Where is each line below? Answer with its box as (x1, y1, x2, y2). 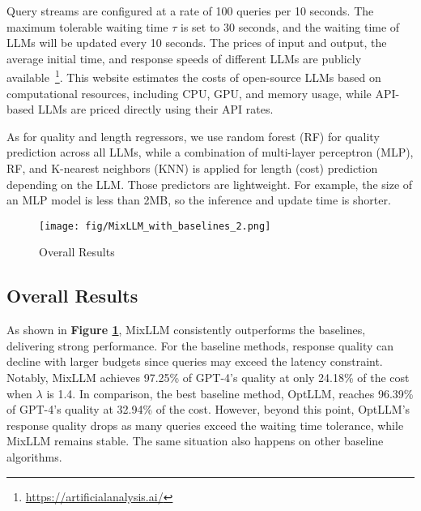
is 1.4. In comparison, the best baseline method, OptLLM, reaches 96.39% (46, 384, 414, 401)
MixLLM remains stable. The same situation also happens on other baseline (6, 432, 384, 449)
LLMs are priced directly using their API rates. (37, 101, 274, 118)
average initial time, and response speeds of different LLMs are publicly (6, 49, 362, 67)
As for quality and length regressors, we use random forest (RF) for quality (6, 127, 380, 144)
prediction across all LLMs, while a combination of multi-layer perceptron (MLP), (6, 144, 414, 161)
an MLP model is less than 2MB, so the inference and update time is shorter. (6, 191, 391, 208)
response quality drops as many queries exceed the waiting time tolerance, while (6, 416, 404, 433)
